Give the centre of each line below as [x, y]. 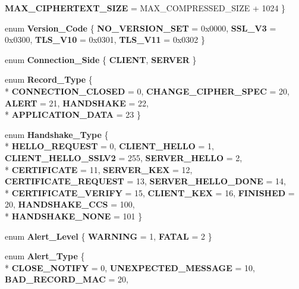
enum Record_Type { [49, 79]
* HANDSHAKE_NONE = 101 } [74, 216]
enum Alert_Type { [45, 256]
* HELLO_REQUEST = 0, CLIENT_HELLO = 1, [109, 146]
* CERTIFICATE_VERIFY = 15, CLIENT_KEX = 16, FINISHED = [150, 192]
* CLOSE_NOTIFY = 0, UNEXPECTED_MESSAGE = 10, [130, 267]
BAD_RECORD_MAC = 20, [67, 279]
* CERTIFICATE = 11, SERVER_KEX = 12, [99, 169]
